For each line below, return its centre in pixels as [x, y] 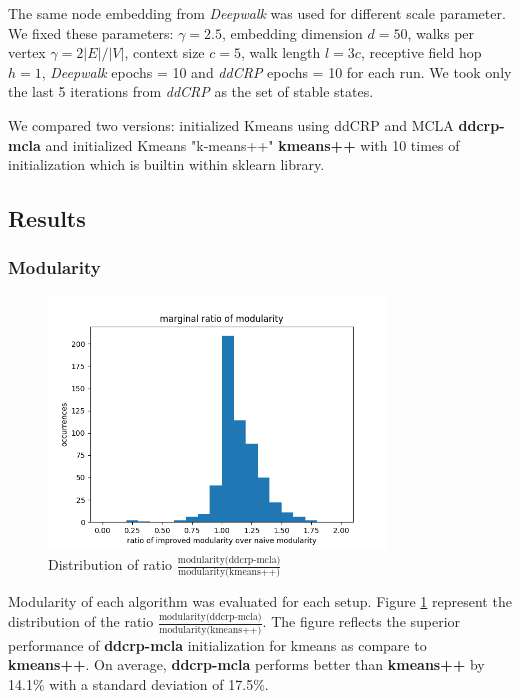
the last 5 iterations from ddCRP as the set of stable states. [191, 91]
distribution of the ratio [81, 621]
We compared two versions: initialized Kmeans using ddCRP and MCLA [231, 124]
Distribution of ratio [110, 564]
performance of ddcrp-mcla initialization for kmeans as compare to [217, 644]
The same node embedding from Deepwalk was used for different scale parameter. [257, 13]
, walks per [441, 32]
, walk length [280, 52]
